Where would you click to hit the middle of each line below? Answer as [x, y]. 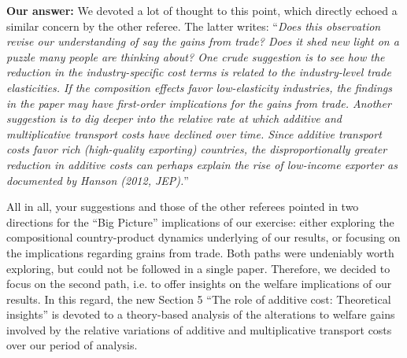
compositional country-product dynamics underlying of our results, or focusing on [203, 237]
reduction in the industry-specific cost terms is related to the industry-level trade [199, 72]
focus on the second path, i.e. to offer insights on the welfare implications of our [199, 284]
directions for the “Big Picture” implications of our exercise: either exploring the [200, 221]
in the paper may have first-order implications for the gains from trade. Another [199, 103]
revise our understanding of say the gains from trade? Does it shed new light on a [203, 41]
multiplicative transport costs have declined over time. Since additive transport [194, 133]
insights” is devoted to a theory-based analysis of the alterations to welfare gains [201, 314]
